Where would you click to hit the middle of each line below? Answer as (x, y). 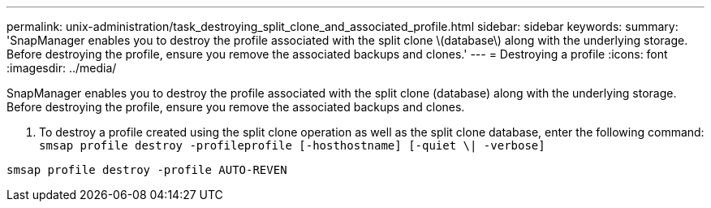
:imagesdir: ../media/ (62, 68)
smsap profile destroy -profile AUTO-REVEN (147, 170)
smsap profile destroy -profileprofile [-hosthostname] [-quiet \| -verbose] (292, 145)
